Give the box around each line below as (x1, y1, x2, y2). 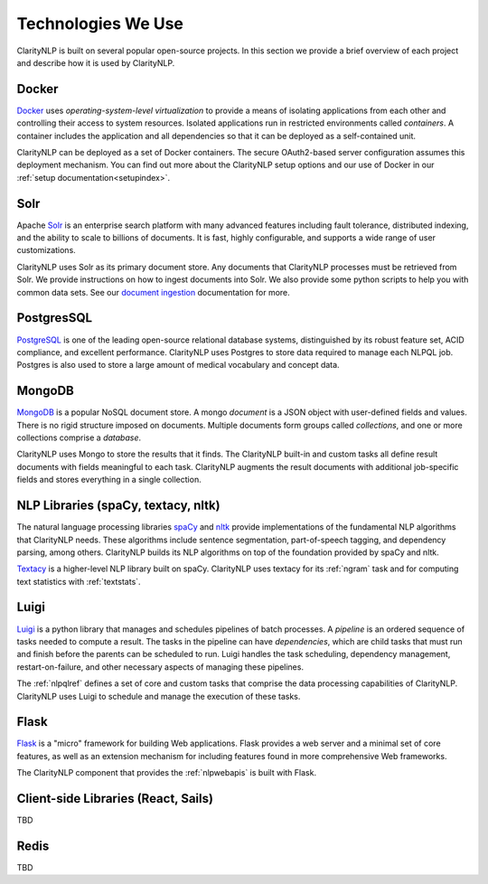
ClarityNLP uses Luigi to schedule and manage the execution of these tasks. (16, 691, 301, 701)
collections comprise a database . (16, 432, 142, 443)
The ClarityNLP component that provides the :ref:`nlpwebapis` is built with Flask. (16, 767, 316, 778)
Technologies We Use (16, 14, 184, 33)
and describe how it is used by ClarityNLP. (16, 57, 175, 68)
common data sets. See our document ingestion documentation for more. (16, 287, 291, 297)
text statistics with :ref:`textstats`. (16, 576, 141, 587)
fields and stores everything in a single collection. (16, 475, 202, 485)
